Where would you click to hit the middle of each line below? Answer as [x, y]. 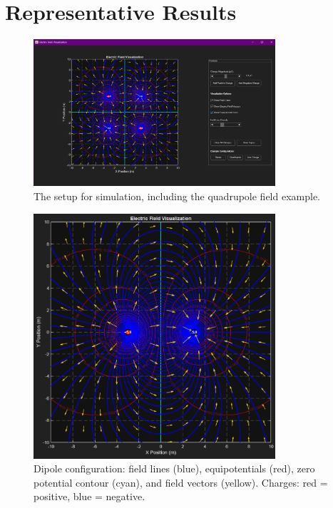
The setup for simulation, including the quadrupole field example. [177, 196]
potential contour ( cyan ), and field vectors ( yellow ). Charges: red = [181, 482]
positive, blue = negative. [89, 496]
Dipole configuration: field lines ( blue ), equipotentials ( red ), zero [174, 468]
